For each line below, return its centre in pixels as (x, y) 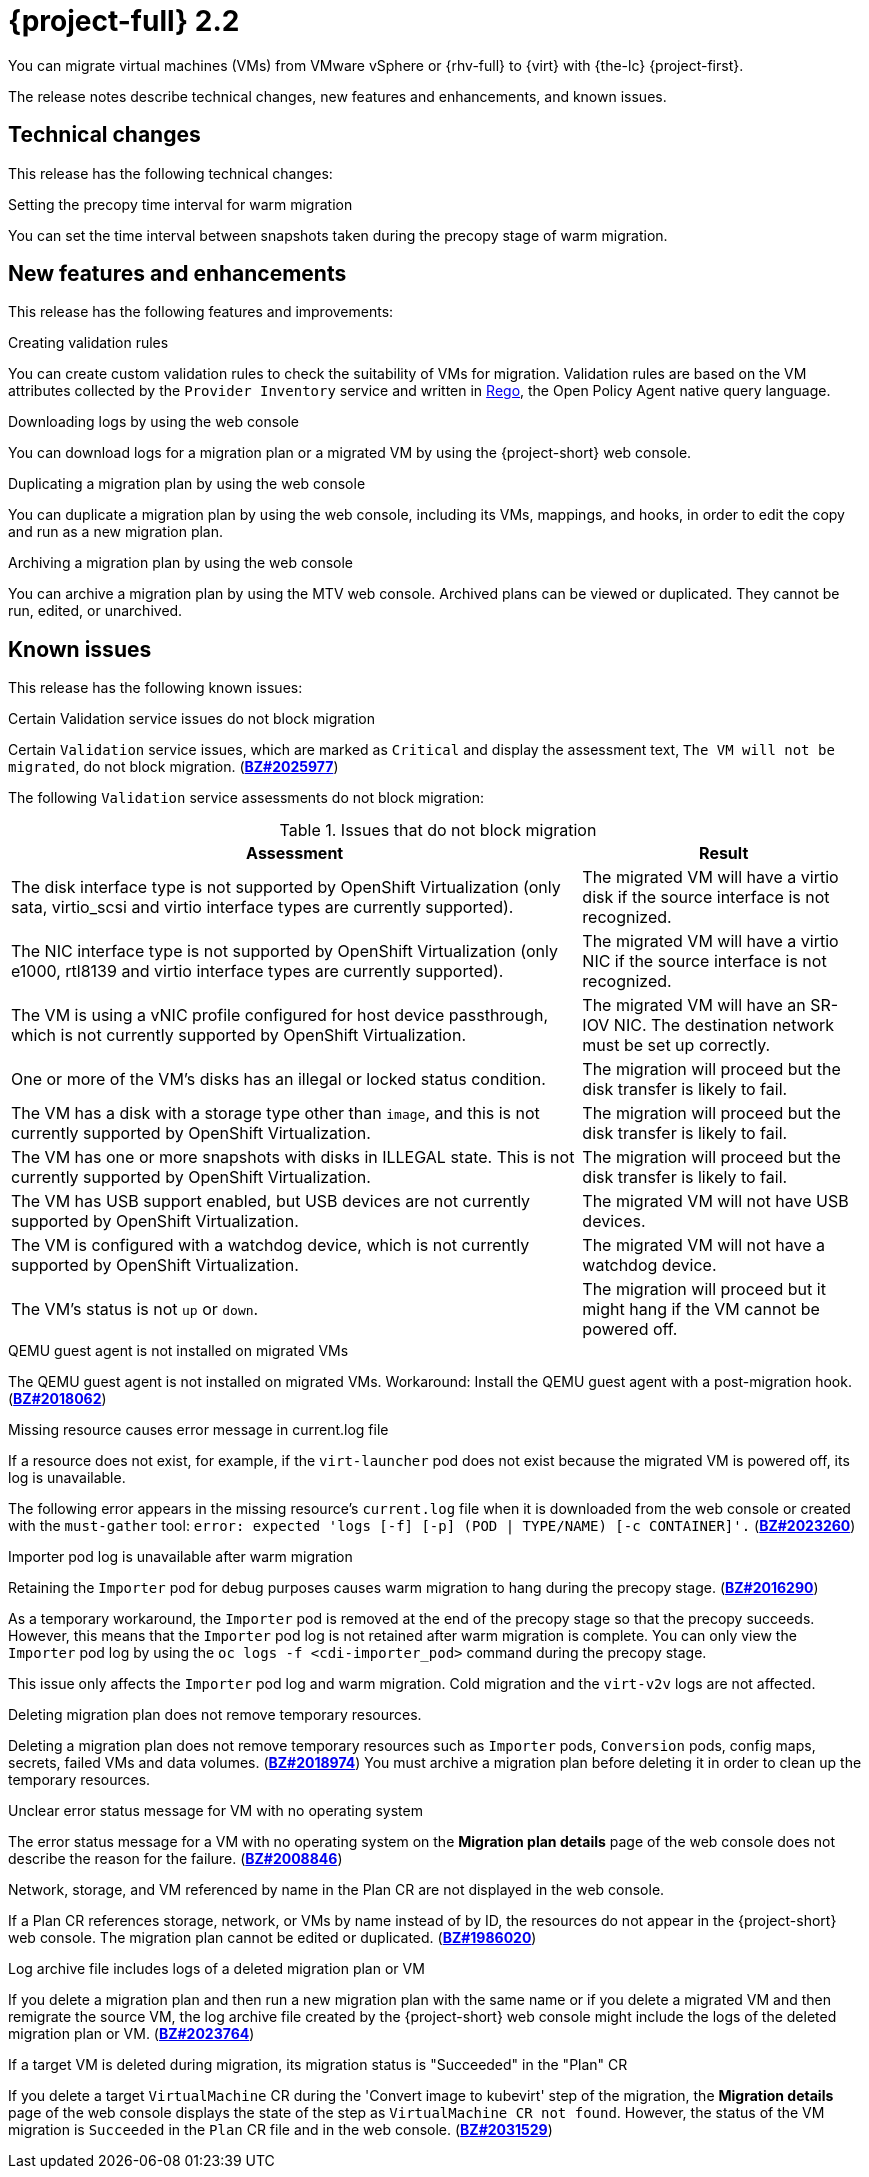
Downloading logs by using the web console (154, 422)
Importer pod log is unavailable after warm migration (180, 1557)
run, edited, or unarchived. (95, 611)
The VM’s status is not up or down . (135, 1309)
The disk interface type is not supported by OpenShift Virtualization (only (286, 887)
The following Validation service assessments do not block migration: (246, 798)
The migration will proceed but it (704, 1289)
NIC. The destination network (724, 1025)
